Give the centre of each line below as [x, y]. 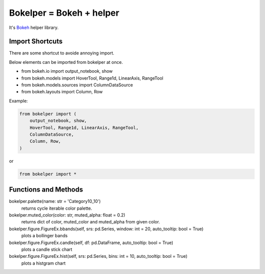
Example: [18, 101]
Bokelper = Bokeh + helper [64, 13]
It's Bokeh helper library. [34, 27]
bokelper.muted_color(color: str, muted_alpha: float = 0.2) [67, 215]
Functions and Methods [46, 190]
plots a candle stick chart [47, 249]
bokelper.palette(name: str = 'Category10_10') [55, 201]
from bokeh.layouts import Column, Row [62, 92]
